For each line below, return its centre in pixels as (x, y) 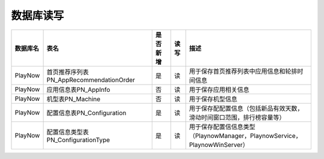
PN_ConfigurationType (78, 140)
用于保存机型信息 (213, 99)
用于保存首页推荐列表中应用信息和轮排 (243, 71)
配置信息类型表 (68, 132)
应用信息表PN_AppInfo (78, 89)
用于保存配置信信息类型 (222, 127)
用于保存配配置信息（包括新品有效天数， (246, 108)
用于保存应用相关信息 (219, 89)
